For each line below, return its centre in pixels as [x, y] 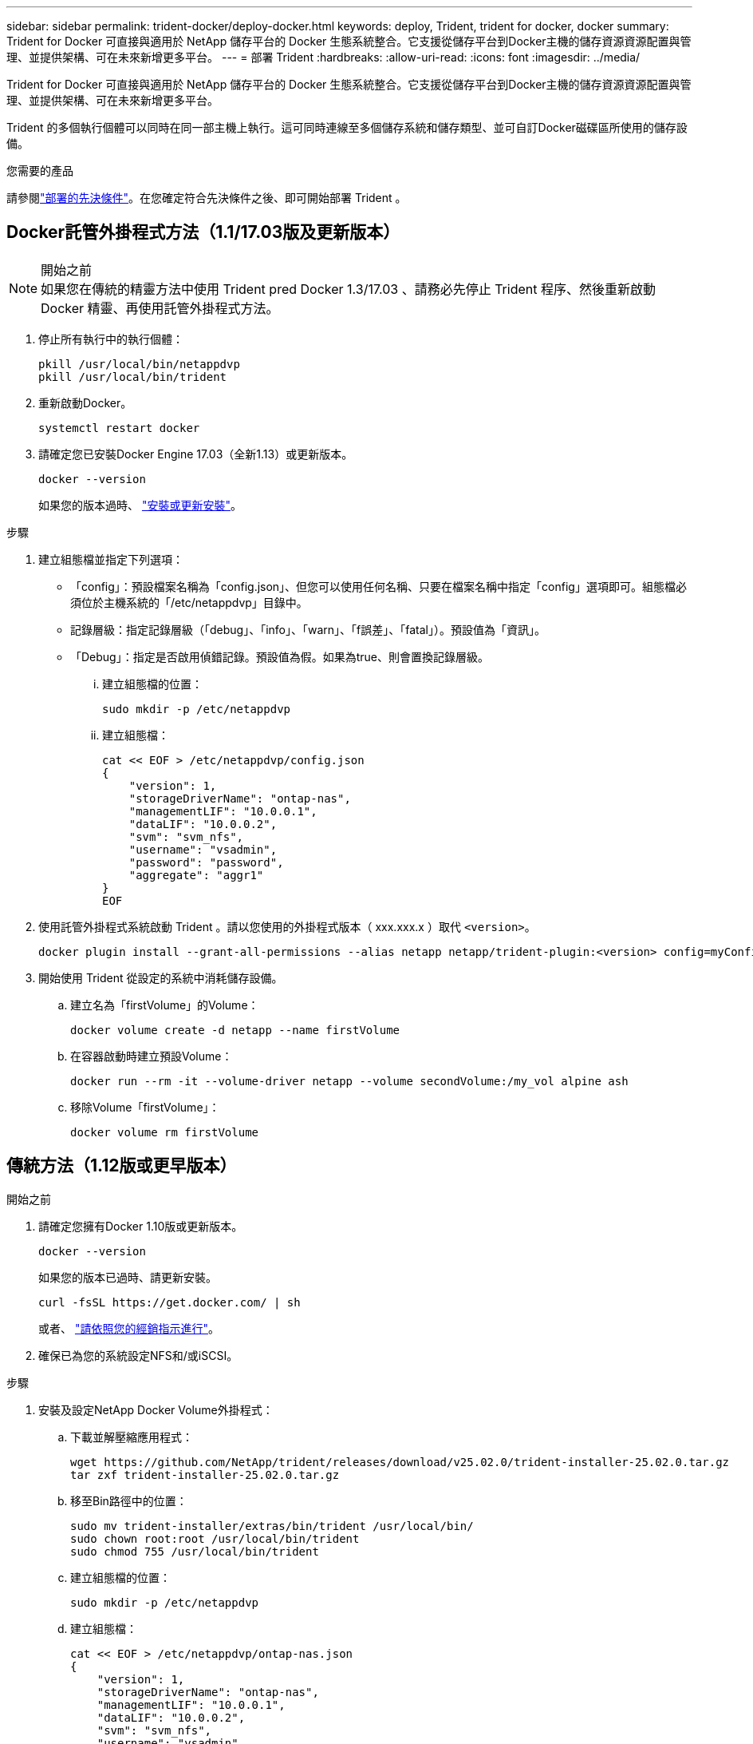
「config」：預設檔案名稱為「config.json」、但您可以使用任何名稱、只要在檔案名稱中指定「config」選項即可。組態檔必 [378, 586]
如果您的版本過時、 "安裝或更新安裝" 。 [140, 505]
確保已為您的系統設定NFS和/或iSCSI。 [138, 1355]
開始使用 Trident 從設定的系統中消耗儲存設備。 [161, 977]
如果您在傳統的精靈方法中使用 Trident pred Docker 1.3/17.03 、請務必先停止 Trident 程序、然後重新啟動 [348, 289]
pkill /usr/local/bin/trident [133, 377]
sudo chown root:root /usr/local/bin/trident [215, 1538]
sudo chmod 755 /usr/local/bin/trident [195, 1551]
